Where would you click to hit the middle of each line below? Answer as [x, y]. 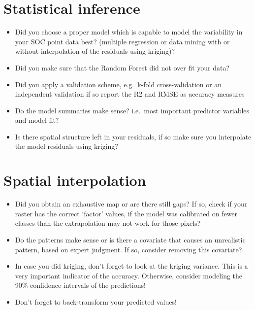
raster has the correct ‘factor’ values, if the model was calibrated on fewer [126, 213]
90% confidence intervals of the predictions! [80, 285]
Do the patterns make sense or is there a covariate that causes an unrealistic [130, 239]
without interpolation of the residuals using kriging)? [95, 51]
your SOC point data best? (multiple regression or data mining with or [122, 41]
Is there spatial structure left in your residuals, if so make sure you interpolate [133, 136]
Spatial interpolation [75, 180]
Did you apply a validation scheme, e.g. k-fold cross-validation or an [118, 84]
